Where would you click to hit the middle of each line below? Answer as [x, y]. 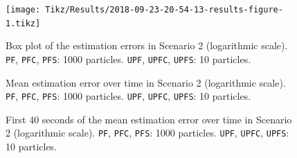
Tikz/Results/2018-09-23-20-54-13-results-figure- [164, 10]
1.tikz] [23, 23]
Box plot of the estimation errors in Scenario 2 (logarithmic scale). [147, 45]
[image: [23, 10]
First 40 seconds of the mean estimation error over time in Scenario [149, 119]
